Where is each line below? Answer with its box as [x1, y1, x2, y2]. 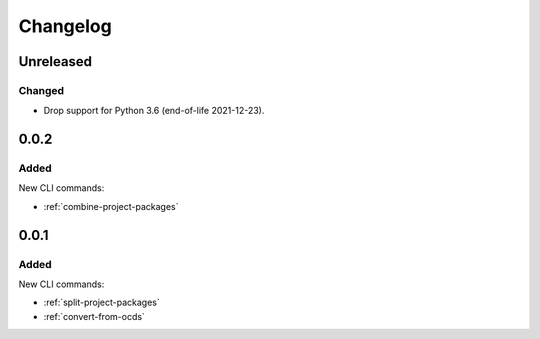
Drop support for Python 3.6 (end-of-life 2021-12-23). [43, 105, 265, 117]
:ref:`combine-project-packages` [43, 200, 179, 212]
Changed [18, 83, 65, 97]
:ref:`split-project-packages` [43, 296, 160, 309]
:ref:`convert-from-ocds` [43, 310, 145, 322]
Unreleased [18, 53, 93, 70]
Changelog [18, 15, 112, 37]
